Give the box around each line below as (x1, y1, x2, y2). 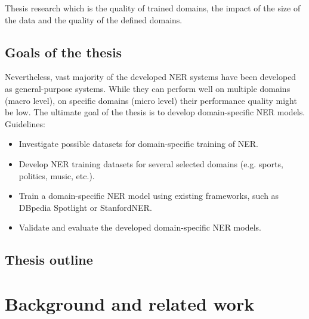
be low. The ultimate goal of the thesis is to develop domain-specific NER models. (5, 106, 305, 118)
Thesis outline (5, 250, 93, 269)
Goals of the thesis (5, 42, 122, 61)
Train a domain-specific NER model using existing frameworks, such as (18, 189, 279, 202)
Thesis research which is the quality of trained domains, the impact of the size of (5, 2, 301, 14)
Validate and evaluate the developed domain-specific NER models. (18, 221, 261, 234)
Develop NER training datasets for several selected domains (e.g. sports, (18, 157, 283, 170)
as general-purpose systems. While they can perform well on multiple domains (5, 82, 291, 94)
